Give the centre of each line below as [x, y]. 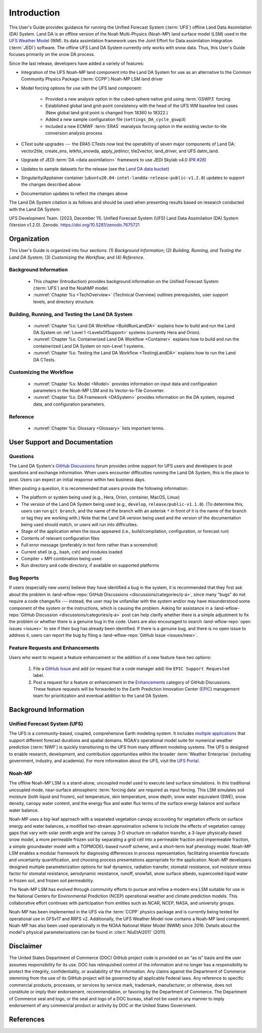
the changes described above [51, 184]
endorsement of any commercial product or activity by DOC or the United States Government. [103, 1006]
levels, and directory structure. [64, 302]
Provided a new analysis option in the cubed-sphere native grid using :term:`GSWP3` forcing [138, 99]
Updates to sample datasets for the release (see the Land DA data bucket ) [95, 169]
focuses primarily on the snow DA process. [52, 54]
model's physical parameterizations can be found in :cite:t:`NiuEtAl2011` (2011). [88, 932]
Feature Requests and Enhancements [54, 648]
